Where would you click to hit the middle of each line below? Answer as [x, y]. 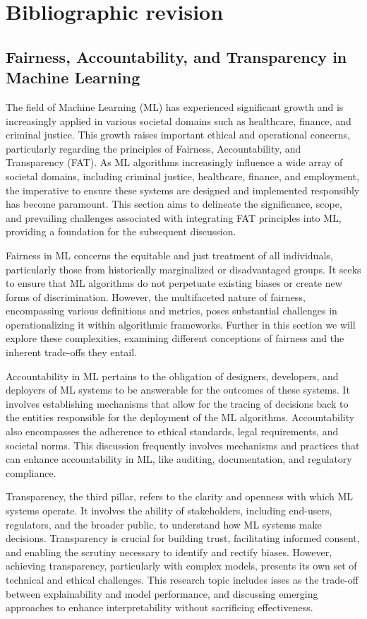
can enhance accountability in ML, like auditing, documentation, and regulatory [179, 459]
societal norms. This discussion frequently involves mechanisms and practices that [183, 445]
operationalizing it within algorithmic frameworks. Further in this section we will [181, 324]
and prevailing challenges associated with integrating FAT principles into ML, [174, 217]
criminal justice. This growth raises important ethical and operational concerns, [178, 135]
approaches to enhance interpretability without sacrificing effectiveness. [160, 607]
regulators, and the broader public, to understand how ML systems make [164, 524]
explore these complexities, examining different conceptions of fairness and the [175, 338]
